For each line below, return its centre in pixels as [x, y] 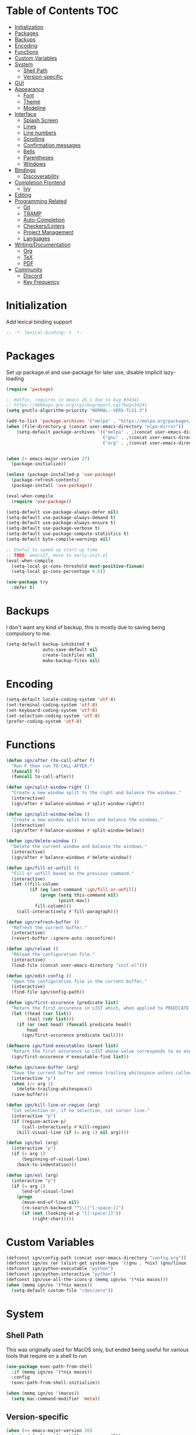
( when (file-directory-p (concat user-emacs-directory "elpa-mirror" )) [95, 427]
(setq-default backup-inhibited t [48, 644]
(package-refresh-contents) [45, 480]
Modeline [34, 108]
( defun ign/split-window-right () [48, 787]
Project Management [48, 232]
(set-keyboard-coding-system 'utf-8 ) [52, 710]
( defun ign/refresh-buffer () [43, 922]
